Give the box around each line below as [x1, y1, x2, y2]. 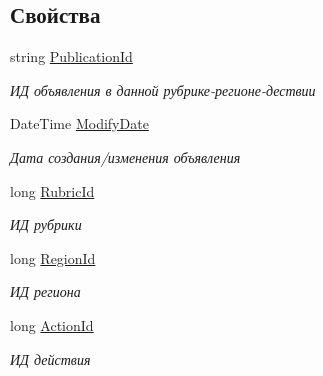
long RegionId [10, 247, 96, 268]
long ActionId [10, 314, 94, 335]
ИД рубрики [10, 214, 82, 235]
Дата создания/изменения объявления [10, 146, 241, 167]
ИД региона [10, 281, 81, 302]
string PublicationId [10, 46, 133, 67]
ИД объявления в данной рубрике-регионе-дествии [10, 79, 316, 100]
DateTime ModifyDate [10, 113, 149, 134]
